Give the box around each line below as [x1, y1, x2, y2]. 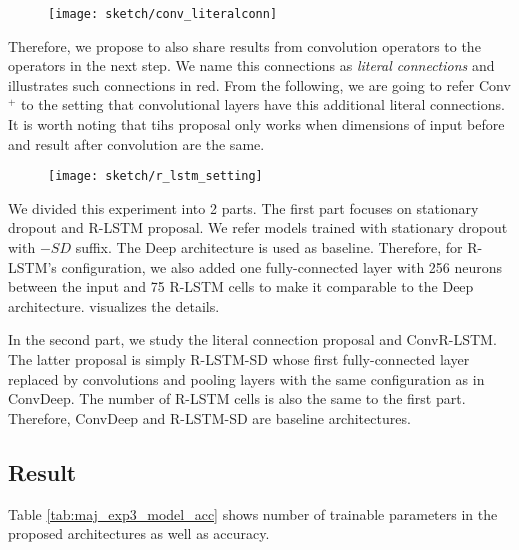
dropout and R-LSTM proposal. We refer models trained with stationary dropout [8, 217, 508, 238]
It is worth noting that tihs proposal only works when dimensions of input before [8, 114, 505, 135]
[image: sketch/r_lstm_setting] [48, 169, 263, 184]
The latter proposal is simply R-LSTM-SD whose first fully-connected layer [8, 349, 470, 370]
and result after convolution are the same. [8, 133, 265, 154]
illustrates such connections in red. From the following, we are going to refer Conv [8, 74, 511, 95]
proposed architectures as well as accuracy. [8, 523, 270, 544]
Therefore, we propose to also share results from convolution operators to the [8, 35, 481, 56]
